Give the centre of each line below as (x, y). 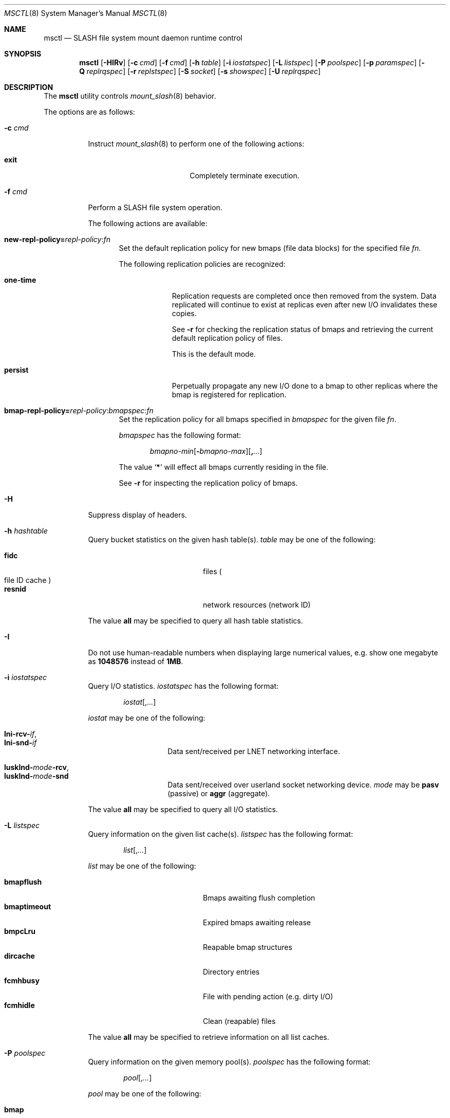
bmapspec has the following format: (180, 435)
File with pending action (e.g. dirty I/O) (268, 996)
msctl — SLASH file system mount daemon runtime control (143, 38)
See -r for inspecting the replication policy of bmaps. (208, 483)
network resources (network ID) (257, 605)
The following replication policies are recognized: (202, 264)
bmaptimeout (28, 906)
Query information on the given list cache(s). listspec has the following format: (221, 834)
